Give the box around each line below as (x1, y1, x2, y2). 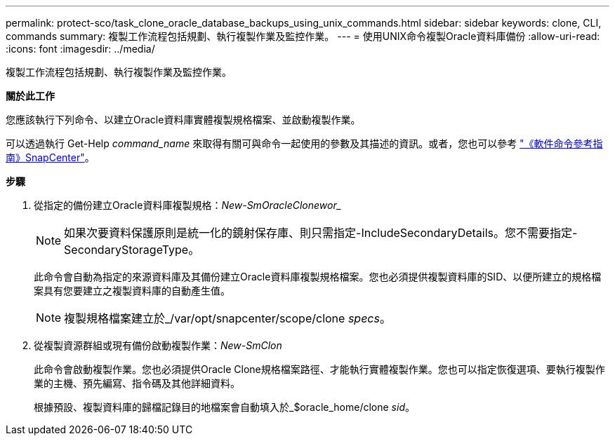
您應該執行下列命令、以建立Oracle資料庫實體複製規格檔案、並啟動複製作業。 (6, 114, 361, 125)
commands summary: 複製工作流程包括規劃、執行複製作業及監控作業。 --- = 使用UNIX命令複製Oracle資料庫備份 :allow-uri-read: (6, 30, 600, 42)
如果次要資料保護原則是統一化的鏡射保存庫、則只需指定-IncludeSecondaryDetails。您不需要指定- (64, 226, 578, 240)
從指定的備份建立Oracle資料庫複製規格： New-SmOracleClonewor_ (34, 199, 342, 211)
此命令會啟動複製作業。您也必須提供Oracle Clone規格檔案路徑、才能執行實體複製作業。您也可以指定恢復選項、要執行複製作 (34, 363, 605, 375)
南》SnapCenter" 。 (6, 151, 95, 163)
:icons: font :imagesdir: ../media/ (6, 43, 155, 55)
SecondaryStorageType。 (64, 243, 200, 257)
